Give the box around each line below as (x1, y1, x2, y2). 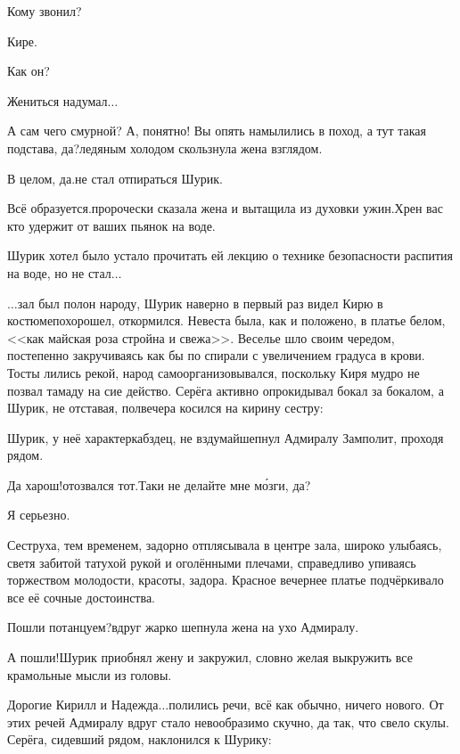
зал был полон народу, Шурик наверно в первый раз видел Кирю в (17, 293, 383, 312)
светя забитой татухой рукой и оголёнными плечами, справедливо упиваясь (7, 553, 416, 571)
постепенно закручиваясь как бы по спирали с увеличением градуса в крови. (7, 346, 425, 365)
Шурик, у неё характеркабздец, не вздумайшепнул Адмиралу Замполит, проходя (7, 428, 444, 447)
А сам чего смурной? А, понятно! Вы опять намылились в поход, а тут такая (7, 121, 426, 140)
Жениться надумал (7, 91, 108, 110)
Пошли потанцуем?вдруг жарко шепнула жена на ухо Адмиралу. (7, 618, 359, 636)
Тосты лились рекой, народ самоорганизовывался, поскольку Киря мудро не (7, 363, 420, 381)
